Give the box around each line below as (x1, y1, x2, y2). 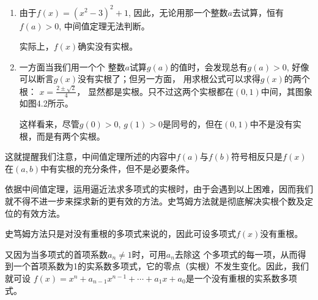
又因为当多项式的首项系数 (5, 247, 108, 260)
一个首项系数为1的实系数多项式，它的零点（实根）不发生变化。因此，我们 (13, 260, 309, 272)
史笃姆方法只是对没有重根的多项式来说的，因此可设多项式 (5, 227, 236, 240)
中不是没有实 (250, 118, 301, 130)
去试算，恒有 (232, 6, 284, 18)
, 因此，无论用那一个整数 (128, 6, 228, 18)
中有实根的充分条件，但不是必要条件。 (40, 162, 195, 174)
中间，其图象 (261, 84, 312, 97)
